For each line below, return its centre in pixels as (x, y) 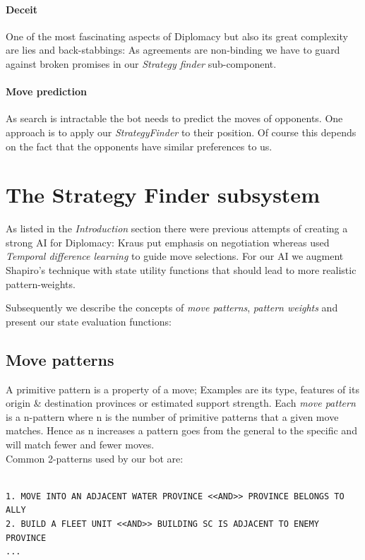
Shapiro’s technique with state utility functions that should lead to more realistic (181, 270)
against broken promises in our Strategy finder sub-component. (141, 63)
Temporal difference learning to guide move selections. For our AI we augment (175, 256)
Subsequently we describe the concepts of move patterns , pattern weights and (172, 308)
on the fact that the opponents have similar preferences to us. (139, 146)
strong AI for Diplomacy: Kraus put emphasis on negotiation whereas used (168, 242)
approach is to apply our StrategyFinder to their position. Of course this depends (181, 132)
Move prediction (46, 91)
